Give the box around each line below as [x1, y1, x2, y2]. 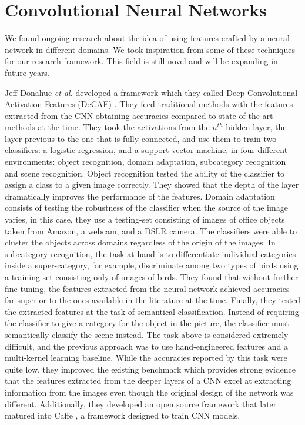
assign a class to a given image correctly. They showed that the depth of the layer [5, 178, 299, 191]
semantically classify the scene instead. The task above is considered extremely [5, 328, 289, 340]
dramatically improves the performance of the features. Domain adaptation [5, 190, 275, 202]
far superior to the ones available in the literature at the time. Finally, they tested [5, 294, 301, 306]
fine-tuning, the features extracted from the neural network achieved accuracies [5, 282, 290, 294]
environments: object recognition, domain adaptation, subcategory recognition [5, 155, 286, 168]
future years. [5, 66, 50, 78]
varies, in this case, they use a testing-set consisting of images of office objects [5, 213, 285, 225]
